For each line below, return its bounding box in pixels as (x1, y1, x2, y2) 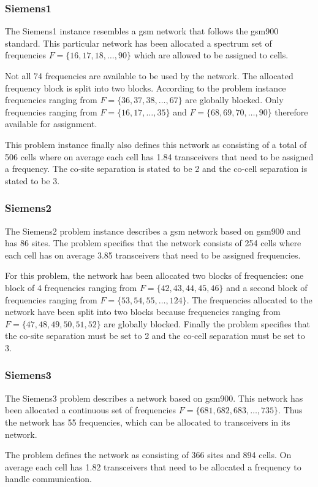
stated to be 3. (5, 174, 60, 187)
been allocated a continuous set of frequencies (5, 403, 176, 416)
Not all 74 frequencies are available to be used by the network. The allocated (5, 69, 293, 82)
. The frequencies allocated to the (186, 293, 312, 306)
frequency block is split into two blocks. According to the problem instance (5, 81, 286, 94)
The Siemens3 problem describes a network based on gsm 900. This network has (5, 391, 303, 404)
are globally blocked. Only (185, 93, 284, 106)
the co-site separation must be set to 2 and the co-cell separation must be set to (5, 329, 305, 342)
